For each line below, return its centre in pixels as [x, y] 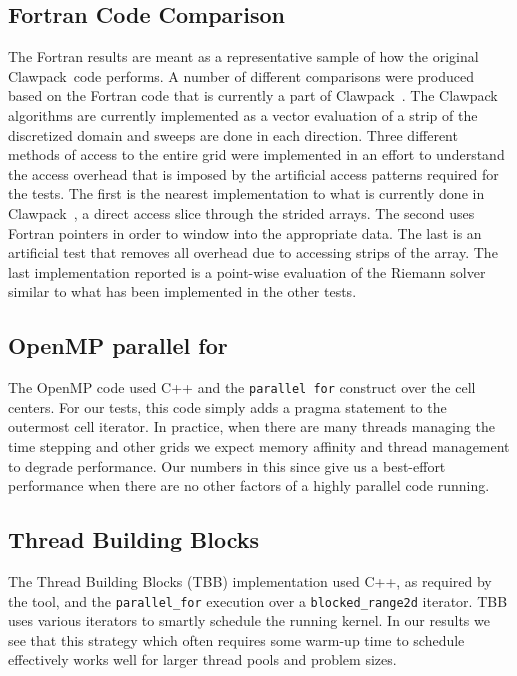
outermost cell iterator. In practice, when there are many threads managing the [251, 426]
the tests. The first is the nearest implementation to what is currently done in [246, 193]
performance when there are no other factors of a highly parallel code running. [249, 485]
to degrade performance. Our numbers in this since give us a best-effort [227, 465]
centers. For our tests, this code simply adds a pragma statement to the [227, 406]
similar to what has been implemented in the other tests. [182, 291]
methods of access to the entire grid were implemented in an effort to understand [256, 154]
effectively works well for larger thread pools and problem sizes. [202, 659]
